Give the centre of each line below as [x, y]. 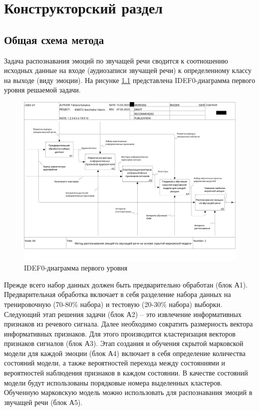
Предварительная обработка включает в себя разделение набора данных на [118, 294]
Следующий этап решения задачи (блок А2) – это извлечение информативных [123, 314]
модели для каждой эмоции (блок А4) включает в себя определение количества [125, 353]
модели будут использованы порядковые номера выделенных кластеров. [113, 382]
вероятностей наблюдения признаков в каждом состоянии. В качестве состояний [126, 373]
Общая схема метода [54, 39]
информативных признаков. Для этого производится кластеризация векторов [120, 333]
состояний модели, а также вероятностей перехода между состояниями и [115, 363]
